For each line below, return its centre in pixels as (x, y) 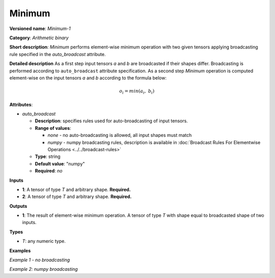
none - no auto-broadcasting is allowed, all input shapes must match (120, 135)
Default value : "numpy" (60, 163)
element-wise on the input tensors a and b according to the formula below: (88, 78)
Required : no (49, 171)
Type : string (48, 157)
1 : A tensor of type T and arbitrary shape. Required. (76, 189)
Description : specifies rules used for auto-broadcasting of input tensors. (111, 121)
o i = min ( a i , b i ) (137, 92)
